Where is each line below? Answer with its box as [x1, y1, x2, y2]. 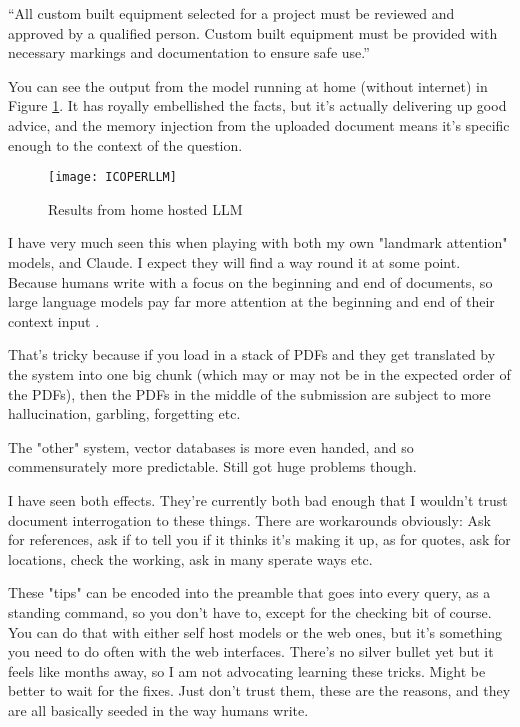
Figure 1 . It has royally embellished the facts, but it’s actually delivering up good [8, 95, 507, 116]
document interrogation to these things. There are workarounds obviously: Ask [8, 509, 491, 530]
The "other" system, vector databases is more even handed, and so [8, 436, 414, 457]
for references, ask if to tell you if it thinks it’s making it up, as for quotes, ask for [8, 529, 511, 550]
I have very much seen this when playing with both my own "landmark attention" [8, 232, 508, 253]
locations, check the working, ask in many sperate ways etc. [8, 548, 373, 569]
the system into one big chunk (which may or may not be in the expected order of [8, 363, 511, 384]
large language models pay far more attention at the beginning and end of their [8, 291, 495, 312]
